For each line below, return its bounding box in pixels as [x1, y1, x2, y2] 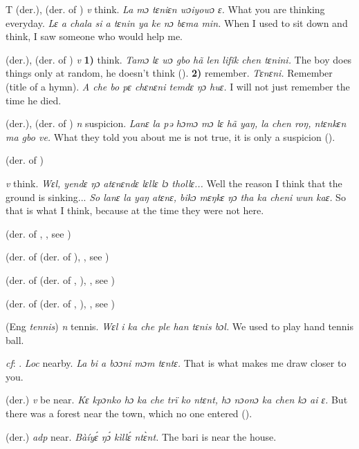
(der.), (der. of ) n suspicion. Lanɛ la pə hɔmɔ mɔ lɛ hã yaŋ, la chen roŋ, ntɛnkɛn [6, 116, 347, 131]
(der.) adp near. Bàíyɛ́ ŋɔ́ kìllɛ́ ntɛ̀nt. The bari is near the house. [6, 429, 277, 443]
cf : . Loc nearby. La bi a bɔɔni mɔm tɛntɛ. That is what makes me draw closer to [6, 356, 347, 370]
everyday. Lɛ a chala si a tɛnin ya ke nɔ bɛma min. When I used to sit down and [6, 15, 348, 30]
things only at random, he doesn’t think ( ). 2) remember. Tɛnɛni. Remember [6, 66, 333, 80]
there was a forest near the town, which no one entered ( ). [6, 406, 252, 421]
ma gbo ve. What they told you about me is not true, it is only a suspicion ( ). [6, 129, 335, 144]
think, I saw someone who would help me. [6, 29, 183, 44]
